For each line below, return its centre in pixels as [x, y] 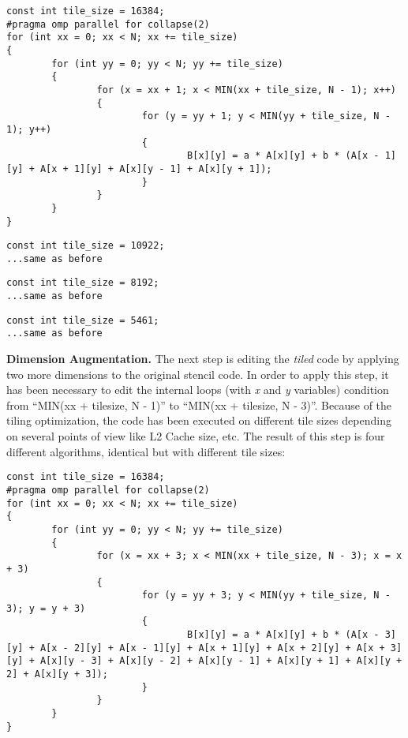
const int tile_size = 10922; [86, 246]
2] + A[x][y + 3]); [57, 674]
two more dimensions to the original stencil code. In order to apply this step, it [198, 374]
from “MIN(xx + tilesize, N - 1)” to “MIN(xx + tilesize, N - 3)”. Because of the [199, 405]
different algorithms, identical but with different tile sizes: [146, 451]
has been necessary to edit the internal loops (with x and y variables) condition [198, 390]
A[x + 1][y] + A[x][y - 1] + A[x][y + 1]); [156, 169]
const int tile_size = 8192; [83, 283]
